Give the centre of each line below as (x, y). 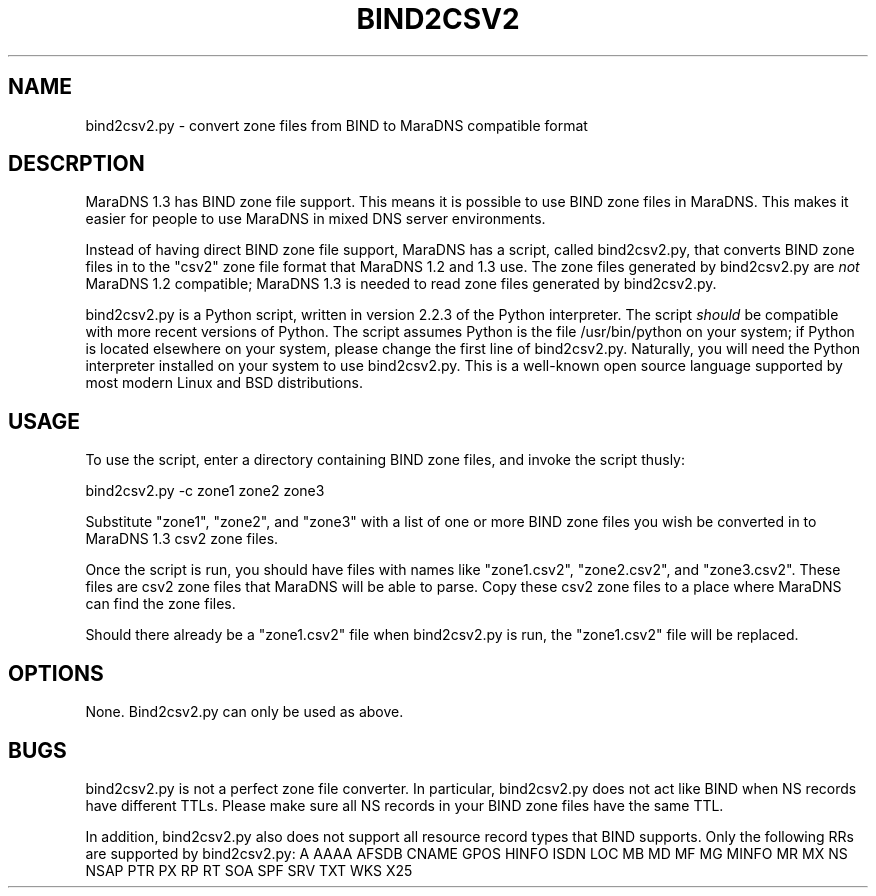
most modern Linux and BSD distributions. (224, 383)
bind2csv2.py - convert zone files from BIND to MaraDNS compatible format (336, 125)
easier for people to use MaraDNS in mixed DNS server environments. (315, 219)
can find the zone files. (160, 604)
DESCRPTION (76, 164)
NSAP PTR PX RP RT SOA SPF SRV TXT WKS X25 (249, 870)
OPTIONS (56, 673)
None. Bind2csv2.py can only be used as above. (244, 712)
